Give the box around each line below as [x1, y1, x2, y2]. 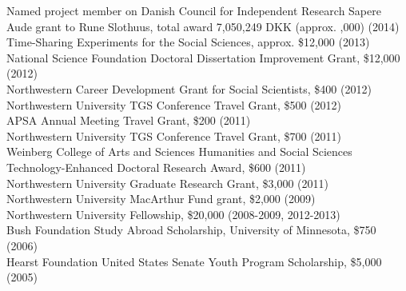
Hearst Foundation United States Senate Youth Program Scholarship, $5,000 [6, 253, 382, 269]
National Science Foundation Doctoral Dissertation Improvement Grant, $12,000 [6, 49, 400, 66]
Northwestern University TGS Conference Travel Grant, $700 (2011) [6, 127, 342, 144]
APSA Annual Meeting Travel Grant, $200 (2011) [6, 112, 251, 129]
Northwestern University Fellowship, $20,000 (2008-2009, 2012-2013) [6, 205, 340, 222]
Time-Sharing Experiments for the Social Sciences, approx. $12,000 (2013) [6, 34, 370, 50]
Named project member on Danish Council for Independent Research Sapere [6, 2, 381, 18]
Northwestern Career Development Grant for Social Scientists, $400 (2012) [6, 80, 372, 97]
